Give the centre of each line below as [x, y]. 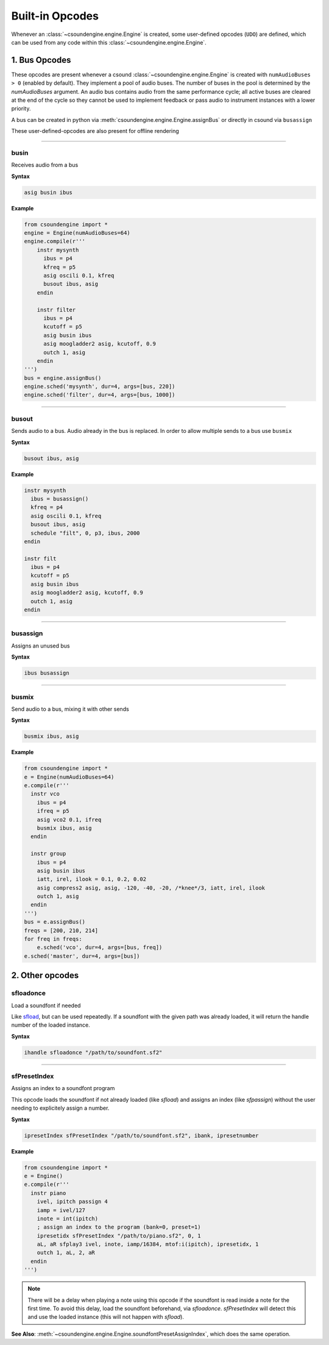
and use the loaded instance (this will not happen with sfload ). [106, 1317]
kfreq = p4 [47, 507]
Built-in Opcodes [55, 16]
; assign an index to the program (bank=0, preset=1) [119, 1227]
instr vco [45, 794]
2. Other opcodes [45, 976]
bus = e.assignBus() [55, 922]
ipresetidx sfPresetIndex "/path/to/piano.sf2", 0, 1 [119, 1236]
